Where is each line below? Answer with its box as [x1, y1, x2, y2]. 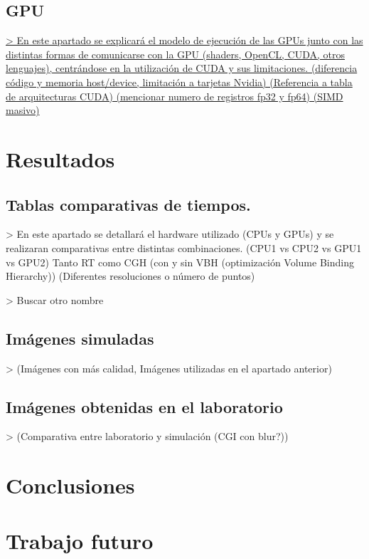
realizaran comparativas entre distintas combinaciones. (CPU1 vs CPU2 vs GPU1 [6, 240, 362, 255]
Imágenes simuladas [6, 327, 154, 349]
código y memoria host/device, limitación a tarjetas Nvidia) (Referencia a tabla [6, 74, 353, 89]
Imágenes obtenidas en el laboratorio [6, 395, 283, 417]
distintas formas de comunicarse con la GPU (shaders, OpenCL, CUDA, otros [6, 46, 345, 61]
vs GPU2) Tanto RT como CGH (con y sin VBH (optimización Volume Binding [6, 254, 354, 269]
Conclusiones [6, 471, 135, 500]
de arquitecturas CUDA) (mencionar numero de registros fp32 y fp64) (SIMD [6, 88, 343, 103]
